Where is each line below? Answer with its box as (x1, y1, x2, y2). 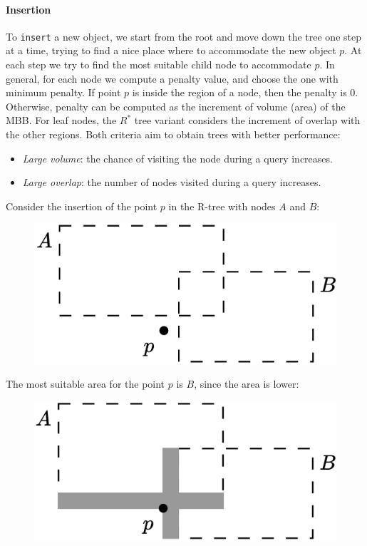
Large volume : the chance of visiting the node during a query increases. (22, 150, 333, 165)
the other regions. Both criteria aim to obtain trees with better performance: (6, 127, 341, 142)
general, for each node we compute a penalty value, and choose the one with (6, 71, 338, 86)
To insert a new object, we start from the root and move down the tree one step (6, 29, 361, 43)
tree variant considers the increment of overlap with (134, 113, 361, 128)
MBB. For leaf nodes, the (6, 113, 117, 128)
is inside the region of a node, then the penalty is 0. (132, 85, 358, 100)
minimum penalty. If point (6, 85, 121, 100)
